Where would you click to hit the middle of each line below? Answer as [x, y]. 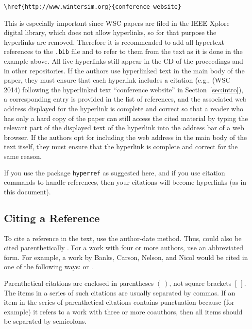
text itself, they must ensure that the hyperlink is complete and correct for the [121, 147]
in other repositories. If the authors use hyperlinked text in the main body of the [124, 70]
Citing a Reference [52, 217]
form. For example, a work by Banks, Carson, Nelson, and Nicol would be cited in [126, 257]
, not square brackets [200, 283]
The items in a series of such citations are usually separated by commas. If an [120, 292]
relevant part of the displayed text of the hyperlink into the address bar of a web [124, 128]
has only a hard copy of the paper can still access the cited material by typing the [126, 118]
